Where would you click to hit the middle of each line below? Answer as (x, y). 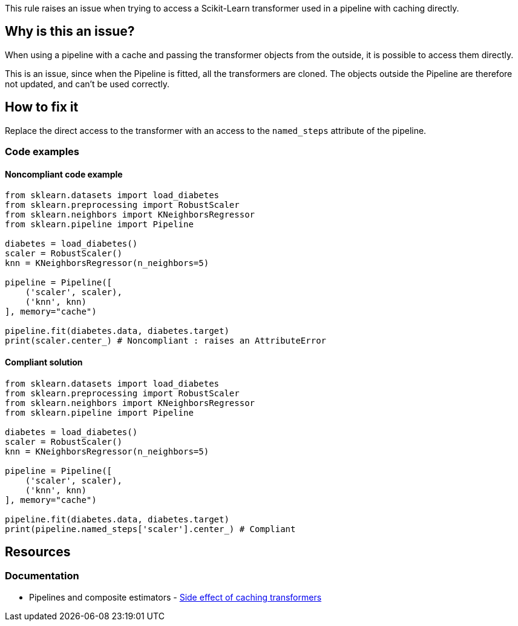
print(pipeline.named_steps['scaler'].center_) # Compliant (150, 529)
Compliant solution (44, 362)
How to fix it (42, 107)
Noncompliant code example (64, 174)
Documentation (42, 576)
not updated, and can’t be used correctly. (87, 84)
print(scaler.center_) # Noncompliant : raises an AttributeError (166, 341)
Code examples (42, 152)
